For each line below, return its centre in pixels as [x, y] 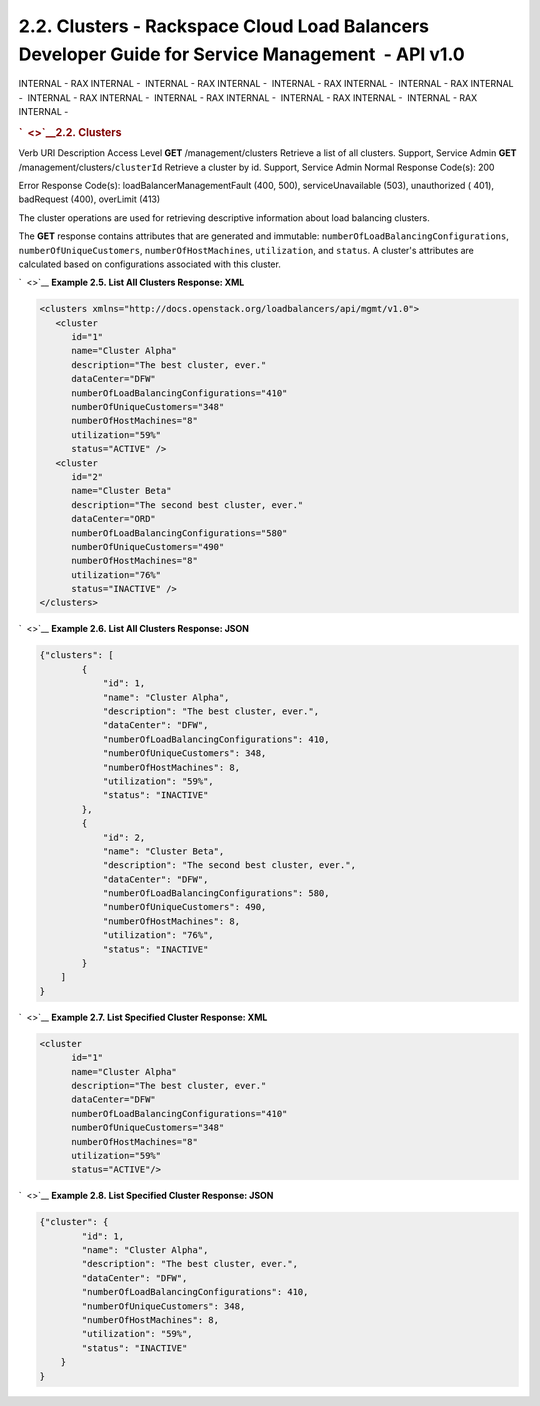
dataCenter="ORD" [114, 519]
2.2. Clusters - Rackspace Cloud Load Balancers [224, 26]
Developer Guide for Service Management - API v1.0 [241, 54]
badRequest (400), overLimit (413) [89, 199]
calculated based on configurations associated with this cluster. [150, 264]
